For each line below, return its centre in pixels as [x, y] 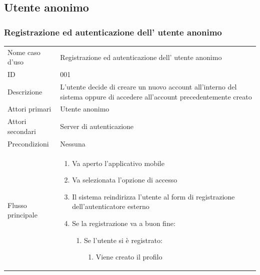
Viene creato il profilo [129, 257]
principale [22, 215]
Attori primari [29, 109]
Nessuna [73, 143]
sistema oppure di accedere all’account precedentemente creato [156, 96]
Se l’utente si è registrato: [123, 240]
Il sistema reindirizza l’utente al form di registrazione [153, 196]
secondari [22, 131]
